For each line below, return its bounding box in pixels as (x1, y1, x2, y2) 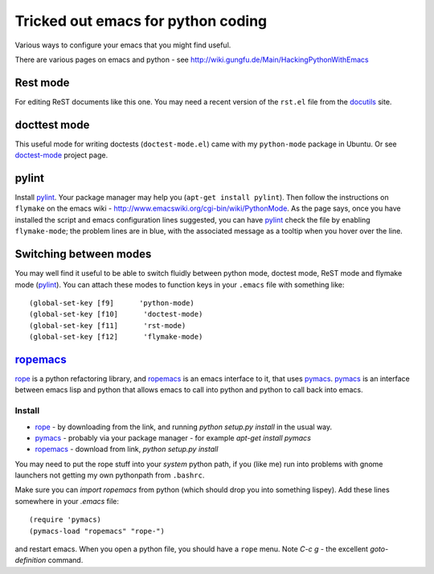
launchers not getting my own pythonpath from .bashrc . (14, 470, 205, 480)
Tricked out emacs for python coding (14, 12, 268, 30)
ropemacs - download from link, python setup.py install (35, 445, 219, 454)
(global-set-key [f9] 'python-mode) (29, 298, 194, 307)
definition (14, 556, 47, 565)
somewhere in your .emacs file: (14, 496, 120, 506)
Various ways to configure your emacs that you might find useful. (14, 40, 231, 50)
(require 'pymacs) (29, 515, 102, 524)
